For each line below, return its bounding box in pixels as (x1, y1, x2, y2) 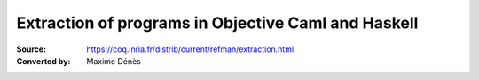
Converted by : (16, 55, 71, 66)
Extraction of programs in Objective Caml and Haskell (16, 13, 419, 33)
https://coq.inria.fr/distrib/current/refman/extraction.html (86, 44, 294, 55)
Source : (16, 44, 47, 55)
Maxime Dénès (86, 55, 141, 66)
